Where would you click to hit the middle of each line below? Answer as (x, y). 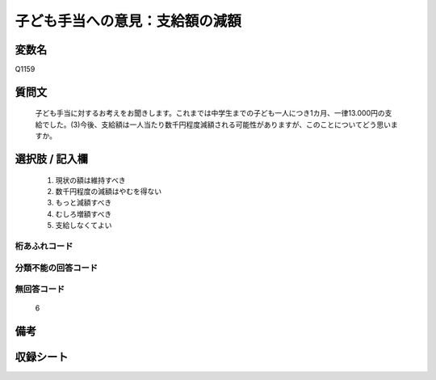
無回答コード (40, 289)
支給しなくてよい (84, 226)
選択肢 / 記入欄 (52, 159)
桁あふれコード (44, 246)
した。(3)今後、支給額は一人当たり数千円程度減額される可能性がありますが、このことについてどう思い (220, 125)
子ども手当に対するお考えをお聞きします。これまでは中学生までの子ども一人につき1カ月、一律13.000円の (210, 113)
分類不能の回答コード (57, 268)
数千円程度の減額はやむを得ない (108, 192)
